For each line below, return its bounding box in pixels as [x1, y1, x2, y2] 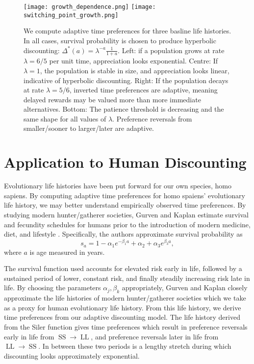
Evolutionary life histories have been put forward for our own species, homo [4, 181, 231, 191]
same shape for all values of [24, 113, 106, 123]
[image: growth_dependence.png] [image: [24, 3, 156, 10]
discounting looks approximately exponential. [4, 350, 140, 361]
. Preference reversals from [112, 113, 192, 123]
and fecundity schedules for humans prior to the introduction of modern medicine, [4, 219, 251, 229]
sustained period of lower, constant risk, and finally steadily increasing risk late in [4, 273, 250, 283]
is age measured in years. [29, 246, 105, 257]
